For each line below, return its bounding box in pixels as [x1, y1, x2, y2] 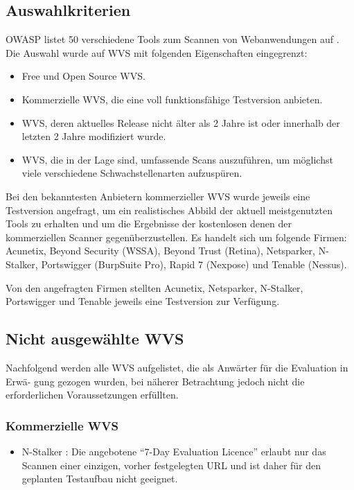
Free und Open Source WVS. [21, 69, 145, 83]
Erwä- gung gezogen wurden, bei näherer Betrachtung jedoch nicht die [6, 374, 305, 388]
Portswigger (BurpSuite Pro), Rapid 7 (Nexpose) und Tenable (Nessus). [41, 256, 347, 271]
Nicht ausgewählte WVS [6, 328, 184, 349]
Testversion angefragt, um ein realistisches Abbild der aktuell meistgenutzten [6, 202, 333, 217]
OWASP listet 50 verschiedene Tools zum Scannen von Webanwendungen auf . [6, 32, 339, 46]
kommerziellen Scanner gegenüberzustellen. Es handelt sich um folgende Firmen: [6, 229, 347, 244]
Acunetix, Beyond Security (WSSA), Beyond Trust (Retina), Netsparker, [6, 243, 315, 258]
